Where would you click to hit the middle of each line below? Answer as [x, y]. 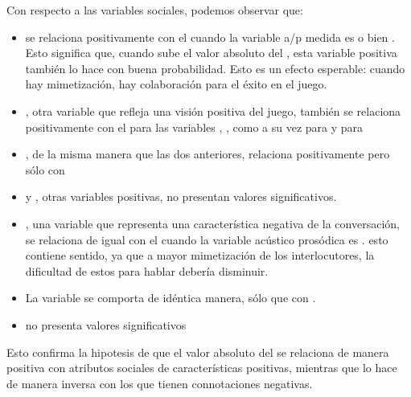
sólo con [45, 169]
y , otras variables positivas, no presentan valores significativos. [181, 196]
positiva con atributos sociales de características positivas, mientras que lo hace [202, 368]
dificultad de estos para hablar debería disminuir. [147, 270]
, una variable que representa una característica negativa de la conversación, [212, 223]
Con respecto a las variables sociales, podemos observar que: [155, 10]
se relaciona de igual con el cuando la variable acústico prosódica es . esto [207, 239]
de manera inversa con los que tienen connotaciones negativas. [160, 383]
